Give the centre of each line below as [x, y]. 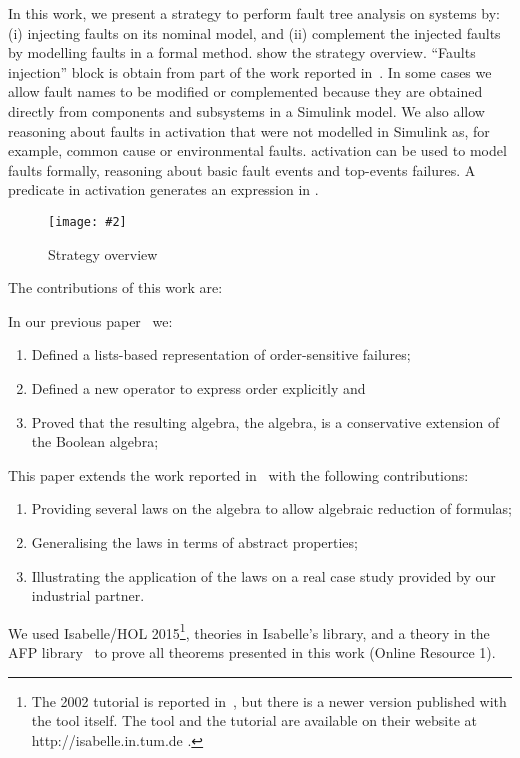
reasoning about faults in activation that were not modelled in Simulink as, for [249, 130]
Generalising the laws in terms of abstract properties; [194, 541]
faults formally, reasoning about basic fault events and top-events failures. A [242, 169]
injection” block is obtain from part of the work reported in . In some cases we [250, 71]
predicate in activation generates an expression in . [163, 189]
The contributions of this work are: [115, 287]
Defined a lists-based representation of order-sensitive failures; [221, 354]
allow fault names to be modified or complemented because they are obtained [245, 91]
